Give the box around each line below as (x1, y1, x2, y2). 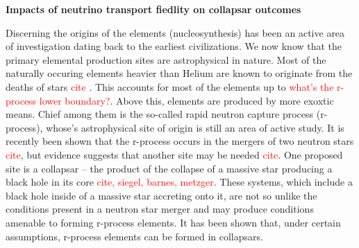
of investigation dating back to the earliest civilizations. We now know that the (6, 39, 342, 53)
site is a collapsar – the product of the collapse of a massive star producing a (6, 161, 333, 175)
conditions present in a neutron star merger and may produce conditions (6, 202, 314, 216)
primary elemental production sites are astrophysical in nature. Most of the (6, 52, 326, 67)
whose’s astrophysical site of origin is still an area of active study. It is (46, 120, 344, 134)
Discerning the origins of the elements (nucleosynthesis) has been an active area (6, 25, 345, 39)
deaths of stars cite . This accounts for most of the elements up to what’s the (6, 79, 334, 94)
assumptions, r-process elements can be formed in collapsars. (6, 229, 263, 243)
